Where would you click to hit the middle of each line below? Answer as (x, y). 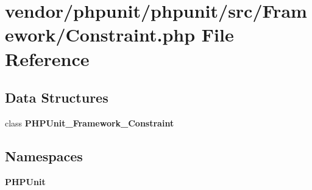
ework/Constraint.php (100, 35)
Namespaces (44, 155)
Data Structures (57, 97)
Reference (47, 58)
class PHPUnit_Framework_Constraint (90, 122)
